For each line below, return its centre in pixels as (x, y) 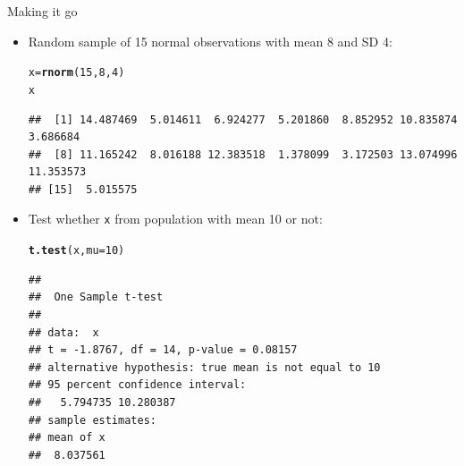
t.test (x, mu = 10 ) (76, 251)
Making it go (42, 11)
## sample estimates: (92, 420)
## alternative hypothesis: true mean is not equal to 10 (204, 367)
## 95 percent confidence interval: (137, 385)
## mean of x (67, 438)
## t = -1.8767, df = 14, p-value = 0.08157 (163, 350)
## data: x (63, 332)
